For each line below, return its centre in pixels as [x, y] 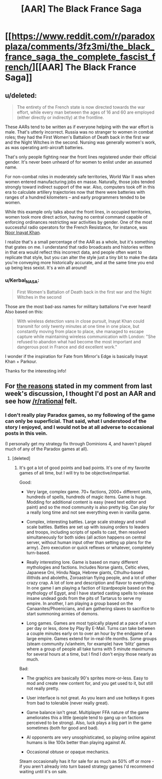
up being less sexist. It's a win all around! [46, 268]
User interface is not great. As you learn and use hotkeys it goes [90, 698]
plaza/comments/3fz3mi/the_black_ [80, 47]
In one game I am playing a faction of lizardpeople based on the [90, 588]
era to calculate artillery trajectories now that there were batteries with [75, 192]
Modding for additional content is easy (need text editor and [86, 502]
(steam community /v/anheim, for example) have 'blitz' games [88, 644]
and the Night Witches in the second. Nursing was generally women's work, [81, 142]
